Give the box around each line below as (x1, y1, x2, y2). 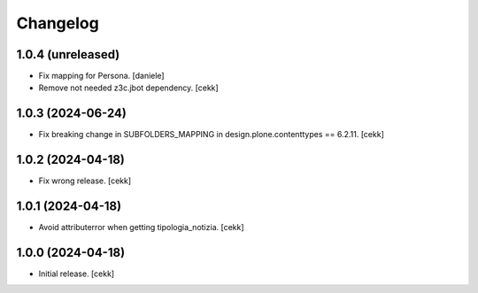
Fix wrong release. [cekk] (38, 175, 132, 186)
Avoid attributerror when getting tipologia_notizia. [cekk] (38, 222, 244, 233)
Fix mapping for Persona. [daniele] (38, 71, 165, 81)
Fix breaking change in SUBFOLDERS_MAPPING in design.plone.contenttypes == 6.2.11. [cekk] (38, 129, 385, 140)
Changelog (16, 13, 99, 33)
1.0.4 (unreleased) (16, 47, 120, 62)
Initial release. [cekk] (38, 268, 115, 279)
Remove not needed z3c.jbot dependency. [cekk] (38, 82, 219, 93)
